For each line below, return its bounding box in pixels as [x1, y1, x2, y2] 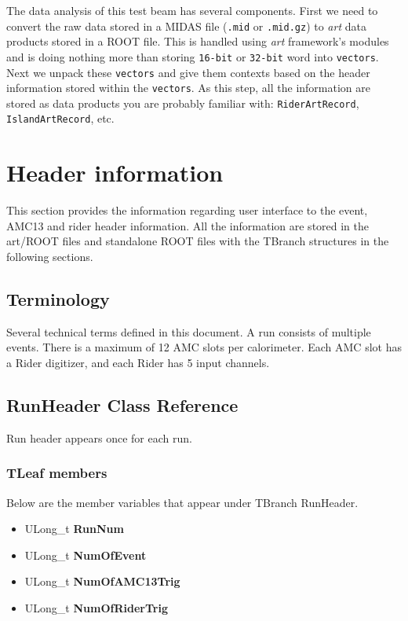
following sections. [6, 248, 93, 265]
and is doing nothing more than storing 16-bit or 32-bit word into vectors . [6, 48, 379, 64]
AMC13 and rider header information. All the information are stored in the [6, 217, 370, 233]
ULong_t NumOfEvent [24, 546, 147, 563]
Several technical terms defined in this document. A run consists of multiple [6, 323, 371, 340]
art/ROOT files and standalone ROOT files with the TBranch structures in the [6, 233, 389, 249]
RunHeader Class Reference [6, 393, 239, 417]
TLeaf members [6, 463, 107, 483]
